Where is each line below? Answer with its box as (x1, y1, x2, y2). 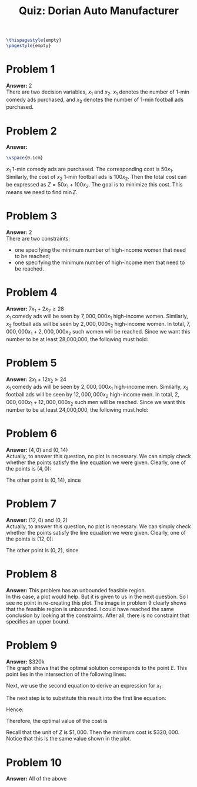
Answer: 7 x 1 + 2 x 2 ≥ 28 (6, 305, 65, 314)
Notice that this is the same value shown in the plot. (6, 735, 131, 742)
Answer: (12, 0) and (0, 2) (6, 516, 68, 523)
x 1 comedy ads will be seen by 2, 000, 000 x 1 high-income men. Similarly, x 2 (6, 384, 189, 392)
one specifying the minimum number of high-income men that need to (14, 259, 185, 266)
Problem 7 (6, 497, 57, 510)
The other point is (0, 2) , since (6, 546, 79, 553)
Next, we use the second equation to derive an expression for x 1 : (6, 682, 163, 691)
